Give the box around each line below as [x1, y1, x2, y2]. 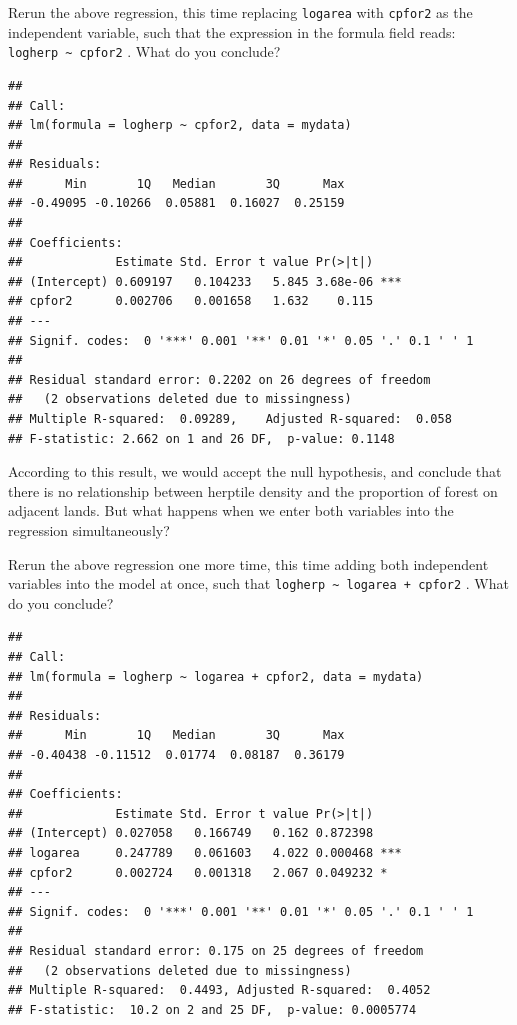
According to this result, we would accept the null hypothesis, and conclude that [8, 461, 502, 482]
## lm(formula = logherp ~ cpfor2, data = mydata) [8, 118, 352, 133]
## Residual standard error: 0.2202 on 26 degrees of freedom [8, 372, 431, 387]
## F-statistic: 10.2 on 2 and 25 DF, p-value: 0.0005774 [8, 1002, 417, 1017]
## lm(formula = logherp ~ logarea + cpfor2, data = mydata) [8, 669, 424, 684]
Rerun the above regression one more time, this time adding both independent [8, 553, 489, 574]
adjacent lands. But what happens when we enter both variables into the [8, 500, 454, 521]
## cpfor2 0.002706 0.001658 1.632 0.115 [8, 294, 374, 309]
